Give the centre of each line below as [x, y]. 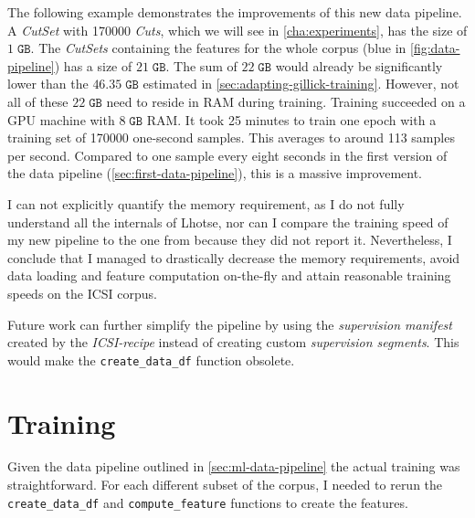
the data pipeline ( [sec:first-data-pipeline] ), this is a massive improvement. [215, 173]
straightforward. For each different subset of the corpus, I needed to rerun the [225, 485]
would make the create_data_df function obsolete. [151, 359]
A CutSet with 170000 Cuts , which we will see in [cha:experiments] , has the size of [237, 30]
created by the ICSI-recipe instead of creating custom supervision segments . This [233, 342]
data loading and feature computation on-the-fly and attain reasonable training [229, 275]
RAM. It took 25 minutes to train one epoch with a [291, 119]
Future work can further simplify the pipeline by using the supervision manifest [230, 324]
